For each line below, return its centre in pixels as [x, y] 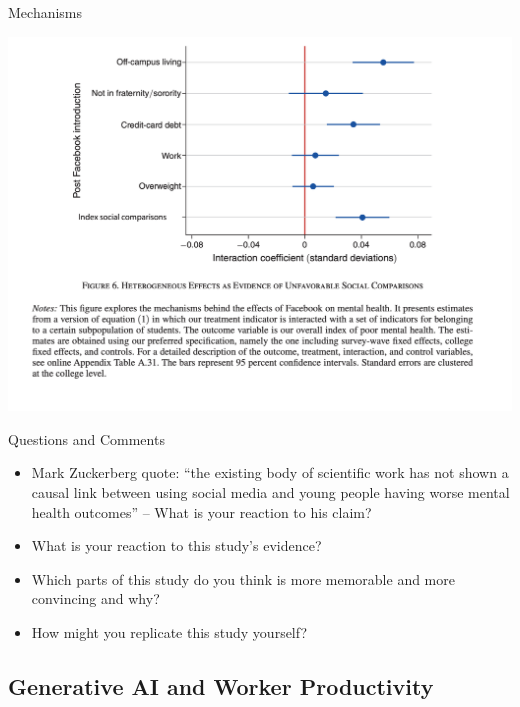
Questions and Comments [86, 438]
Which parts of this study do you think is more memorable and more [243, 578]
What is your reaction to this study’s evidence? [176, 545]
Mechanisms [45, 12]
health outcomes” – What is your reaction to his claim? [201, 511]
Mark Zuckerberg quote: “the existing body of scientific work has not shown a [270, 472]
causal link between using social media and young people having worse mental [270, 491]
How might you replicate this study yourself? [169, 631]
